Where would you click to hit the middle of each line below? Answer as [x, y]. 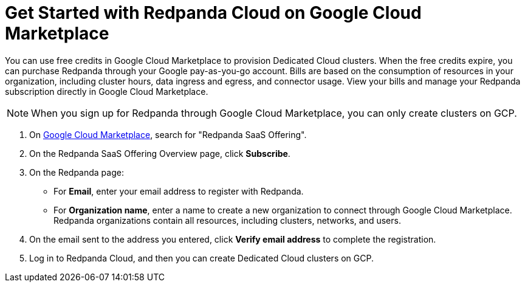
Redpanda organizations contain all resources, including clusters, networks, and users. [227, 220]
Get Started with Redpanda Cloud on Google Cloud [213, 13]
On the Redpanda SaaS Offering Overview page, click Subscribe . [160, 153]
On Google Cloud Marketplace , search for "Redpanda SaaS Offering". [168, 134]
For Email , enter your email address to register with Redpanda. [179, 191]
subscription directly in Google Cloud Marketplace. [107, 91]
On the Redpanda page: [77, 172]
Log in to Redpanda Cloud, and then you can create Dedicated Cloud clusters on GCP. [201, 258]
